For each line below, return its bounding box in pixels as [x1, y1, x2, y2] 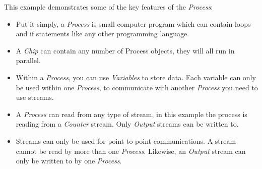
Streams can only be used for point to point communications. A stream [16, 135, 236, 146]
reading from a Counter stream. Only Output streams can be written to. [16, 119, 239, 129]
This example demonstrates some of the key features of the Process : [4, 2, 213, 12]
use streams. [16, 92, 54, 102]
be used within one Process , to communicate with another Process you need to [16, 82, 258, 92]
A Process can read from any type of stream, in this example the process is [16, 108, 247, 119]
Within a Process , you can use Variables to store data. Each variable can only [16, 72, 256, 82]
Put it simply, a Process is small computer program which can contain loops [16, 18, 251, 29]
